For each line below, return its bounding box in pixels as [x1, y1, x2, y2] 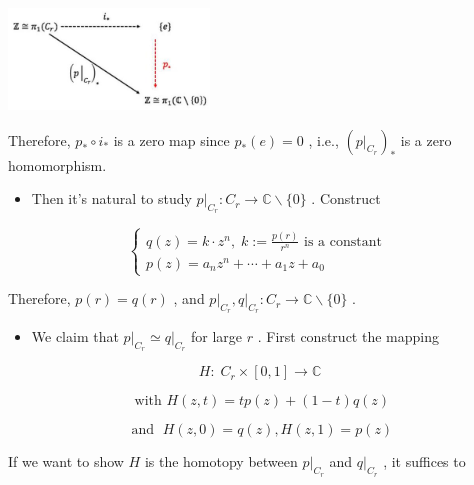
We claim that [31, 326, 119, 347]
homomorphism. [8, 154, 107, 175]
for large [191, 326, 243, 347]
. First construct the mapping [257, 326, 439, 347]
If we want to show [8, 451, 124, 472]
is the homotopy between [144, 451, 298, 472]
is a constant [304, 234, 382, 249]
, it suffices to [383, 451, 466, 472]
